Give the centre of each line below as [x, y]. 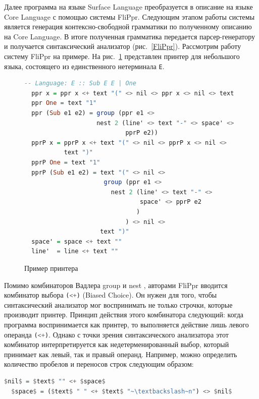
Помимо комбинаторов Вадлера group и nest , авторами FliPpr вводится [116, 285]
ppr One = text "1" [64, 103]
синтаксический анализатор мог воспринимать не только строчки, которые [118, 304]
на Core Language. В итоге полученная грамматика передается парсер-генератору [130, 36]
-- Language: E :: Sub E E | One [80, 83]
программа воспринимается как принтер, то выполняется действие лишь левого [126, 324]
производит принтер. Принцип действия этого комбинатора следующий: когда [124, 315]
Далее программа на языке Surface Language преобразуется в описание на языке [128, 7]
